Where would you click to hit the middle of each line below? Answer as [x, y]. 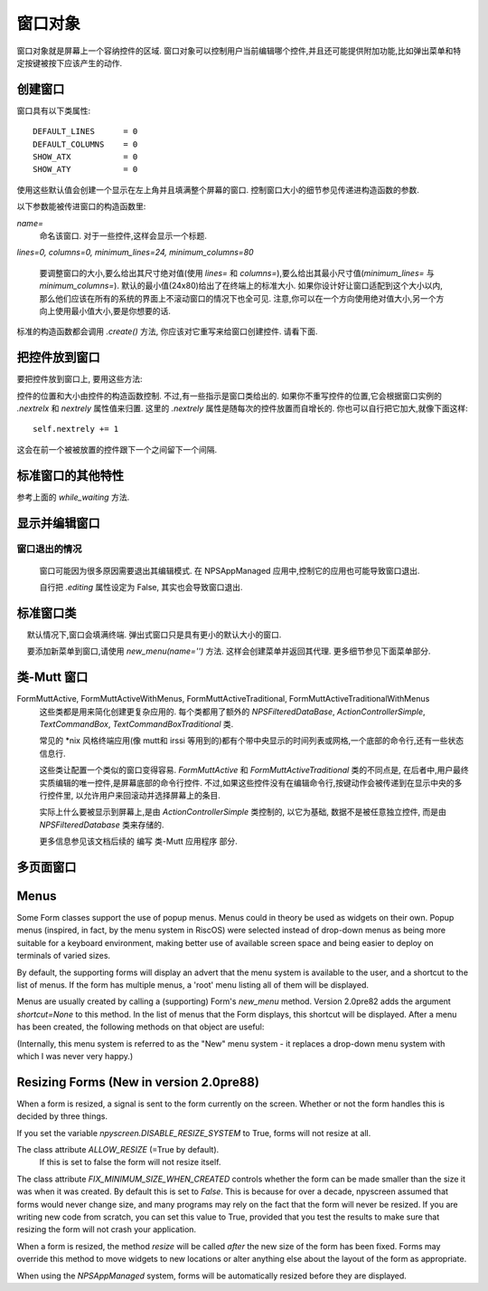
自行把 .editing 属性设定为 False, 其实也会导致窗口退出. [141, 588]
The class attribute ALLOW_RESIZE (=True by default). [118, 1150]
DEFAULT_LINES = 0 [85, 132]
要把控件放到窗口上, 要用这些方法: [80, 379]
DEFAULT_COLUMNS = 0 [85, 144]
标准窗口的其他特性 [70, 475]
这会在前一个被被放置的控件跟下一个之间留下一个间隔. [117, 449]
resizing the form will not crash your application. [107, 1229]
